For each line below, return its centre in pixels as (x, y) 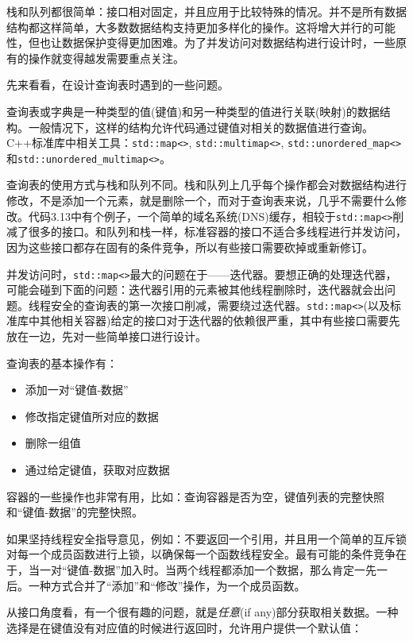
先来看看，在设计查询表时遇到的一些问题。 (118, 85)
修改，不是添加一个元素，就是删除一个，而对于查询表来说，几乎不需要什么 (201, 201)
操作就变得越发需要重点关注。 (106, 58)
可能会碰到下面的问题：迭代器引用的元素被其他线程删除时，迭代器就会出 (195, 290)
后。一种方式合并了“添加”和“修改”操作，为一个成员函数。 (156, 585)
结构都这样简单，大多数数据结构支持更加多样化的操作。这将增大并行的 (190, 27)
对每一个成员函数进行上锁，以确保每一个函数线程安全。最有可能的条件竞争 (201, 554)
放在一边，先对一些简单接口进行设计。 (106, 336)
